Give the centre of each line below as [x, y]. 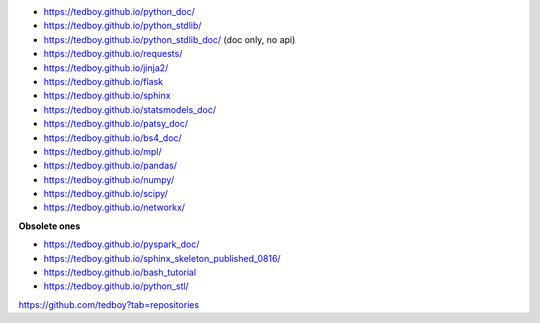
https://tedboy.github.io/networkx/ [114, 207]
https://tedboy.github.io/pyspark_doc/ [121, 244]
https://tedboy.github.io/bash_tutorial [120, 272]
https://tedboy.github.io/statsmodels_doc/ [130, 109]
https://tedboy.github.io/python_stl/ [116, 286]
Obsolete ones [49, 226]
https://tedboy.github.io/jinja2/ [106, 67]
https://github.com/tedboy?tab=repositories [109, 304]
